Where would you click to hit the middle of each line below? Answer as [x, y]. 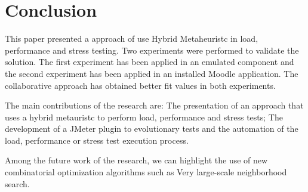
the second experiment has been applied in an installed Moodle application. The [152, 73]
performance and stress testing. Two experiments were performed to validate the [152, 50]
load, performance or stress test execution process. [97, 140]
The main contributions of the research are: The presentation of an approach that [154, 105]
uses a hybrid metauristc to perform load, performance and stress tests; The [144, 117]
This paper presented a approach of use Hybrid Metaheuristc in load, [132, 38]
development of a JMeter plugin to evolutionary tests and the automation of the [152, 128]
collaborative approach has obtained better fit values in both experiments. [140, 85]
